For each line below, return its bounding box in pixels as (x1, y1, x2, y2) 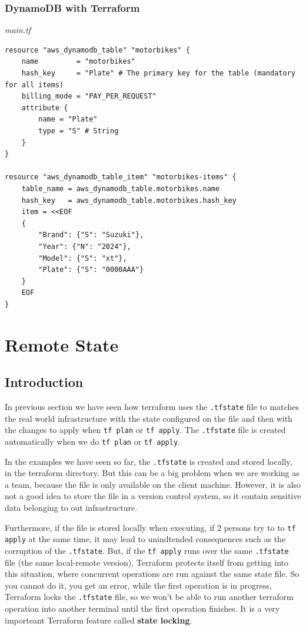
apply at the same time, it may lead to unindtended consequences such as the (5, 533, 286, 545)
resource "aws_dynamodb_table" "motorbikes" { (5, 45, 190, 54)
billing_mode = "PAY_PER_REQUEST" (21, 92, 157, 101)
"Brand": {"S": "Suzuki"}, (38, 231, 144, 239)
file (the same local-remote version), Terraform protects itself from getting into (5, 556, 288, 568)
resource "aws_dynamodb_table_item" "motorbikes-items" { (5, 173, 237, 182)
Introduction (5, 373, 84, 391)
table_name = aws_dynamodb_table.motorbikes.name (21, 184, 220, 193)
